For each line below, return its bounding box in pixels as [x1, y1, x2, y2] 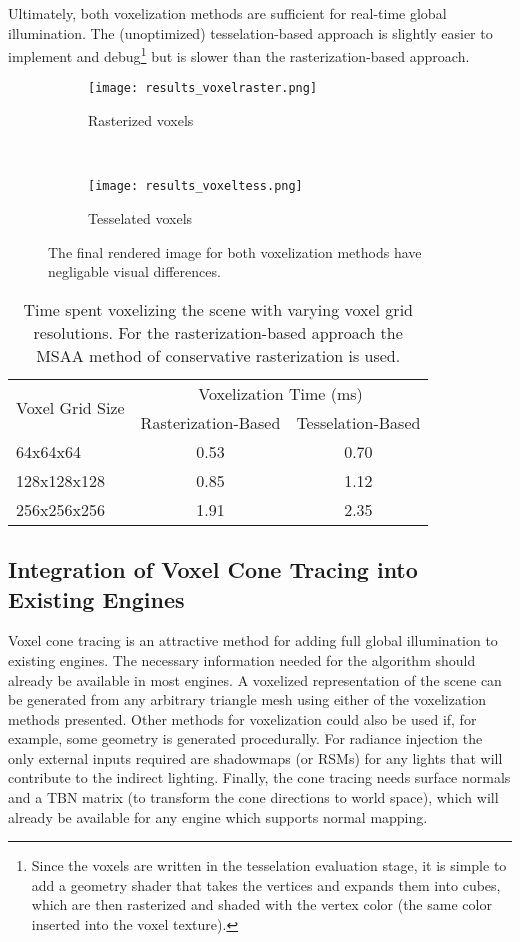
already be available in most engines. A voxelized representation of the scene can [8, 669, 502, 690]
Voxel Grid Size [16, 396, 125, 420]
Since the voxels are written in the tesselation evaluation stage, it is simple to [31, 855, 507, 876]
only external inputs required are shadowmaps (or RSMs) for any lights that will [8, 747, 503, 768]
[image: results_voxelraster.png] [88, 81, 318, 96]
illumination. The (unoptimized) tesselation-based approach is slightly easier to [8, 22, 493, 43]
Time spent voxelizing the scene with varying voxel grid [23, 297, 413, 321]
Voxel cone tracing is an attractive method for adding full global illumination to [8, 630, 498, 651]
